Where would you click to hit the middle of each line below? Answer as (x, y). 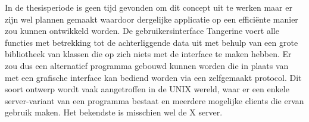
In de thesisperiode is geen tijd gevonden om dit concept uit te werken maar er (149, 7)
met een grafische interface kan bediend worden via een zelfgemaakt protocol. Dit (153, 77)
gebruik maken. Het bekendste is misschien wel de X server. (114, 112)
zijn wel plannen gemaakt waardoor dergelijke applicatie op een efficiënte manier (152, 19)
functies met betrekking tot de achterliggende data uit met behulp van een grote (152, 42)
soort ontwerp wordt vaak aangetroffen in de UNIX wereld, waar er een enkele (147, 89)
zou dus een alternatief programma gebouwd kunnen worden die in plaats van (147, 65)
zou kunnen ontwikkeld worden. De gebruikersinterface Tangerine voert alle (142, 31)
